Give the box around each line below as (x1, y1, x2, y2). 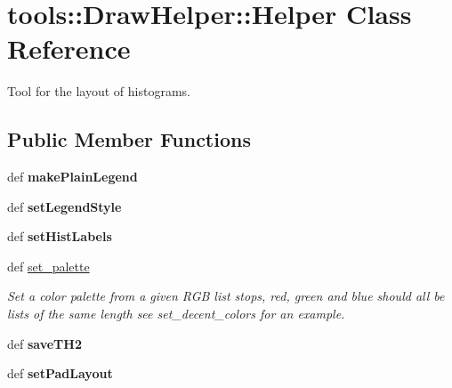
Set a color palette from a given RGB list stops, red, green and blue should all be (7, 287, 445, 305)
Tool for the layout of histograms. (7, 82, 190, 101)
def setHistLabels (7, 227, 112, 246)
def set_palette (7, 256, 90, 275)
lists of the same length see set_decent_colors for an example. (7, 304, 345, 323)
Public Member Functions (7, 125, 251, 153)
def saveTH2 (7, 334, 82, 352)
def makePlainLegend (7, 167, 138, 186)
